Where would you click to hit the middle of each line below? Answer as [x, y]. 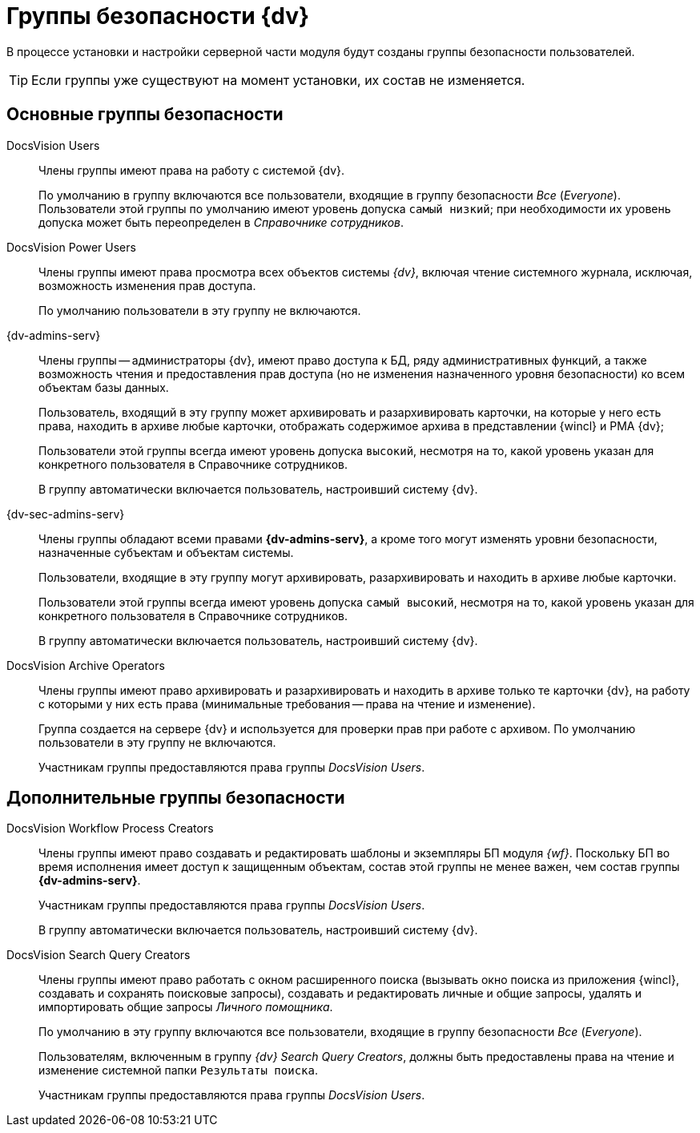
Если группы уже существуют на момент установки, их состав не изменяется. [278, 80]
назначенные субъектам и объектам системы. [166, 552]
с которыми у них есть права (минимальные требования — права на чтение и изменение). [287, 704]
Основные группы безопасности [145, 115]
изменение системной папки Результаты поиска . [178, 1071]
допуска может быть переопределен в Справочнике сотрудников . [221, 222]
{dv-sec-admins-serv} [66, 514]
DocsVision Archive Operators [86, 665]
